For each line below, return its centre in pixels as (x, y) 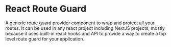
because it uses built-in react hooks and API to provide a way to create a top (86, 33)
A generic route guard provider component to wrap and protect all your (80, 23)
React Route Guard (46, 9)
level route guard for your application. (45, 39)
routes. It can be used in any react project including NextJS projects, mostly (85, 28)
